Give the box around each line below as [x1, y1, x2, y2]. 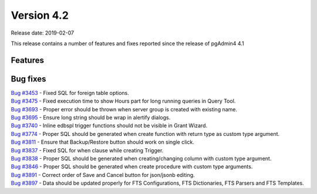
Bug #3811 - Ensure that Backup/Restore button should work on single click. [11, 138, 195, 146]
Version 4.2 [11, 9, 69, 22]
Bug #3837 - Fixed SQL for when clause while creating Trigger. [11, 147, 164, 154]
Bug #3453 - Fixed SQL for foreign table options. [11, 89, 129, 96]
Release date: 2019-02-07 [11, 29, 75, 36]
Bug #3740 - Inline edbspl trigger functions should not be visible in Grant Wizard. [11, 122, 208, 129]
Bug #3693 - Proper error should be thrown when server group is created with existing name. [11, 105, 238, 113]
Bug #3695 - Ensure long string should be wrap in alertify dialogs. [11, 114, 171, 121]
